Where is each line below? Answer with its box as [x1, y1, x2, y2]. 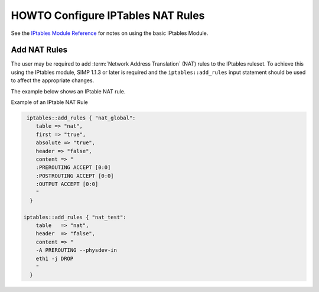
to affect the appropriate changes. [11, 77, 95, 84]
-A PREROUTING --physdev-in [35, 247, 118, 254]
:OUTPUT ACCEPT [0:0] [35, 181, 99, 187]
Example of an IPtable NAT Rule [11, 99, 88, 106]
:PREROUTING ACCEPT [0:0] [35, 164, 111, 171]
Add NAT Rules [11, 45, 68, 55]
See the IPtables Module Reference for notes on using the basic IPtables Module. [11, 30, 209, 37]
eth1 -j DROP [35, 255, 74, 262]
